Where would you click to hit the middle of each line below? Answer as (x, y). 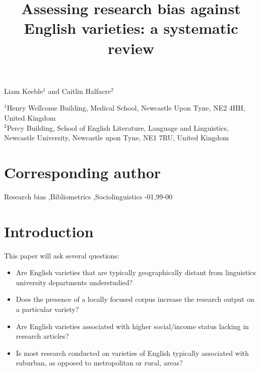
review (131, 48)
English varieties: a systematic (131, 28)
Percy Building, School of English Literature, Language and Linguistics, (118, 127)
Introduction (49, 231)
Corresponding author (83, 172)
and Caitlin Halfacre (80, 91)
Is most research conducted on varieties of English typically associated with (132, 353)
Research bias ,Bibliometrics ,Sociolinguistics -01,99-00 (88, 196)
